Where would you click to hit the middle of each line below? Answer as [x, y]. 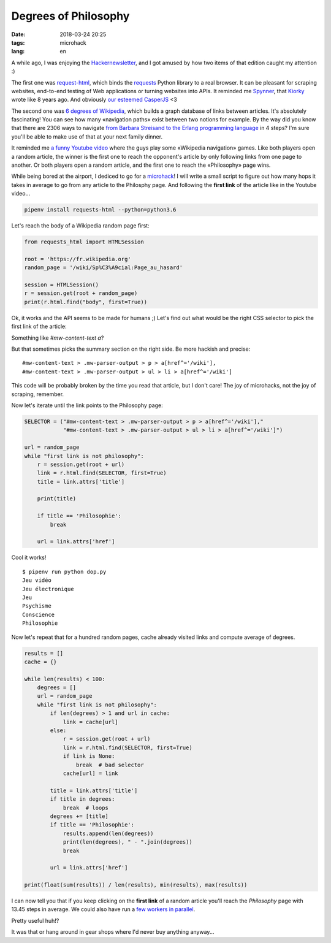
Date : [18, 34]
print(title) [57, 499]
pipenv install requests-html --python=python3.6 [100, 210]
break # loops [86, 807]
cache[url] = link [91, 773]
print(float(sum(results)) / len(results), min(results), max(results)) [136, 885]
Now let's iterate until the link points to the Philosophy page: [87, 405]
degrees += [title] [79, 816]
